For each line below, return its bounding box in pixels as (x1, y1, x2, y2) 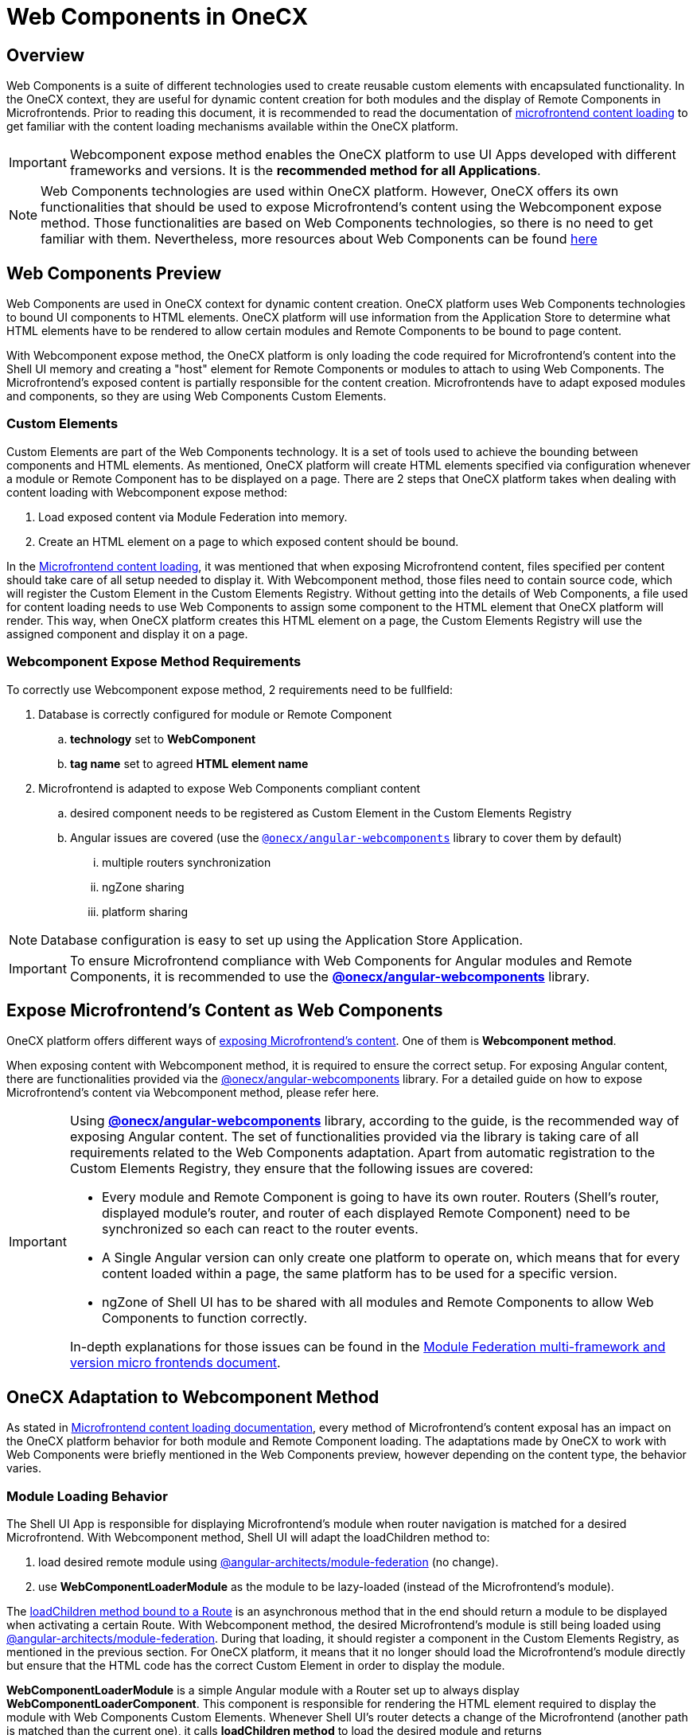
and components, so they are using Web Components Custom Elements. (6, 389, 387, 404)
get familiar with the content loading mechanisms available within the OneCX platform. (6, 119, 459, 134)
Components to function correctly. (101, 1310, 308, 1327)
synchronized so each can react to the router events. (101, 1221, 419, 1238)
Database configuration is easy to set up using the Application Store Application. (41, 931, 524, 948)
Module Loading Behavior (6, 1487, 168, 1504)
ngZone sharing (102, 879, 185, 894)
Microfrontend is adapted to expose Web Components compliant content (38, 781, 421, 795)
